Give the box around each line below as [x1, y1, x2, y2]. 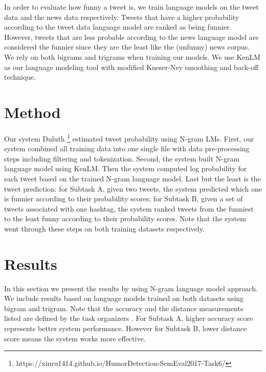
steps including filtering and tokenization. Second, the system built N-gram [4, 153, 240, 164]
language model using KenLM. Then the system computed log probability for [4, 163, 247, 174]
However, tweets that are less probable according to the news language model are [4, 31, 259, 42]
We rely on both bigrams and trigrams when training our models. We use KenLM [4, 51, 260, 62]
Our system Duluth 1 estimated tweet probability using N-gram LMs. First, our [4, 131, 254, 144]
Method [4, 101, 61, 122]
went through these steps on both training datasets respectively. [4, 223, 205, 234]
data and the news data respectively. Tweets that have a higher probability [4, 11, 239, 22]
